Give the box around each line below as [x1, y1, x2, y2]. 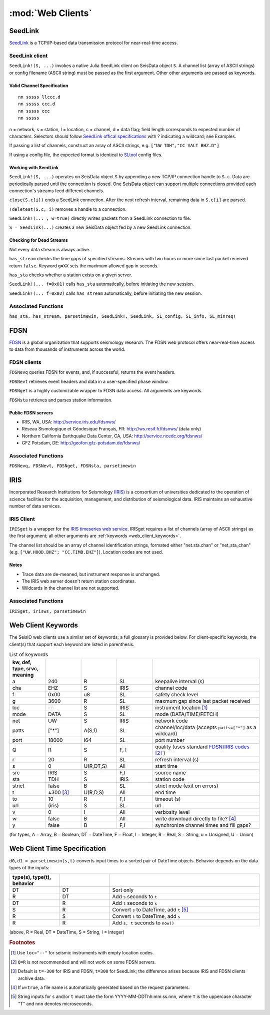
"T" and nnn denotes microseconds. [18, 1000, 93, 1006]
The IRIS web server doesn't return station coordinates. [21, 578, 136, 584]
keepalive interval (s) [155, 678, 204, 685]
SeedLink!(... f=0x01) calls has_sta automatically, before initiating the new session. [9, 281, 194, 287]
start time [155, 762, 177, 769]
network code [155, 717, 188, 724]
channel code [155, 684, 187, 691]
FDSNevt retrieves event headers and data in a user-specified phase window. [9, 378, 169, 384]
